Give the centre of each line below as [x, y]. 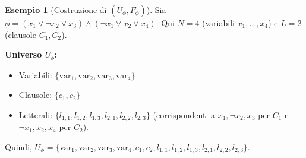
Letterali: [36, 114]
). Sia [156, 10]
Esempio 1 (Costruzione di [56, 10]
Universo [23, 54]
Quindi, [18, 146]
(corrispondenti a [184, 114]
